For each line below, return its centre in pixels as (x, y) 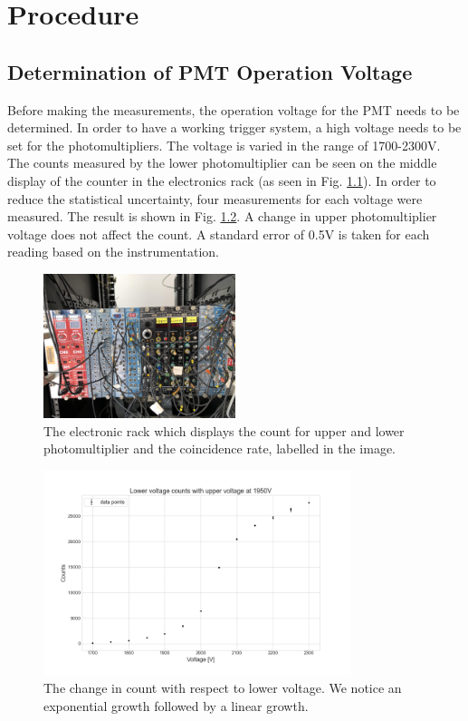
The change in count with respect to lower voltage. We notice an (223, 688)
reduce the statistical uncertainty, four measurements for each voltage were (215, 198)
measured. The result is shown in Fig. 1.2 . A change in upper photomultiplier (222, 216)
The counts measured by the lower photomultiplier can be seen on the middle (222, 163)
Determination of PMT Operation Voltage (210, 71)
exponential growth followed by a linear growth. (176, 706)
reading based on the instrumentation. (113, 252)
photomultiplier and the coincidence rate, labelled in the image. (220, 448)
